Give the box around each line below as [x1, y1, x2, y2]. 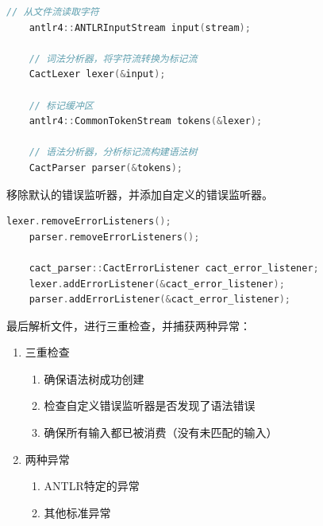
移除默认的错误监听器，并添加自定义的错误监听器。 [6, 185, 273, 202]
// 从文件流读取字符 [6, 6, 99, 18]
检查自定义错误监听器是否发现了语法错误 [44, 397, 256, 414]
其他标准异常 [44, 504, 111, 520]
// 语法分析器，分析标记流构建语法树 [29, 146, 198, 158]
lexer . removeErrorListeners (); [6, 216, 171, 228]
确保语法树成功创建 [44, 370, 144, 387]
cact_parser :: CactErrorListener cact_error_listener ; [29, 262, 319, 274]
